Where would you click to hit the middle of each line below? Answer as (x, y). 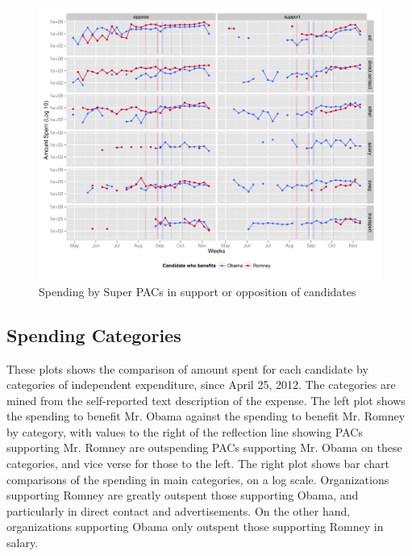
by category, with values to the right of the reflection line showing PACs (185, 431)
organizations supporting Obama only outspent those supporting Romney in (195, 527)
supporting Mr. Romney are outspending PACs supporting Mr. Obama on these (204, 447)
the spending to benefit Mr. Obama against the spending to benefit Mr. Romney (206, 416)
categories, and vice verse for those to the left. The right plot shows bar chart (198, 464)
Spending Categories (94, 334)
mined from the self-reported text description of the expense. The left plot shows (206, 400)
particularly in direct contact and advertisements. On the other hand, (179, 510)
